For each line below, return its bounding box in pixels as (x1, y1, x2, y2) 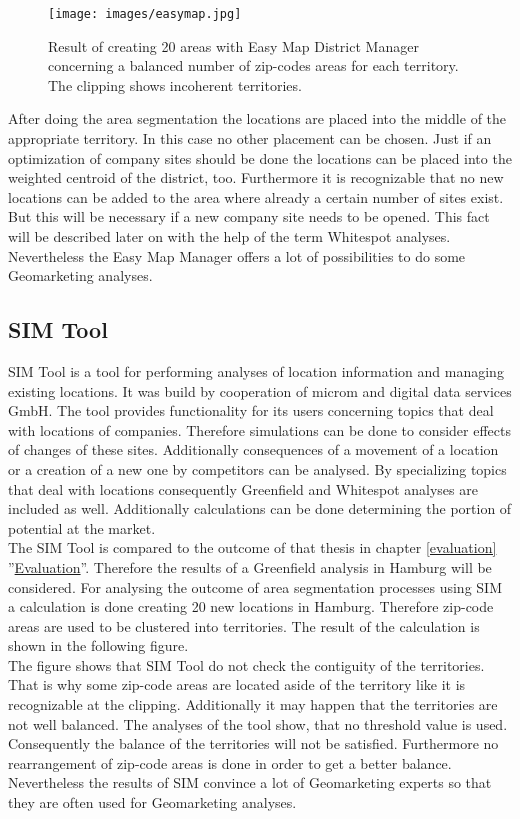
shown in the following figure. (8, 635, 189, 656)
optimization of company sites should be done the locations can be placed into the (8, 147, 512, 168)
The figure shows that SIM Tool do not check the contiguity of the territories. (8, 654, 485, 675)
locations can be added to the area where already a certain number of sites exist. (8, 186, 504, 207)
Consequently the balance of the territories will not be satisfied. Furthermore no (8, 733, 499, 754)
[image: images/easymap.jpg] (48, 7, 242, 21)
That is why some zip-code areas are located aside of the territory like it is (8, 674, 466, 695)
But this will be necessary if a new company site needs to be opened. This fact (8, 206, 490, 227)
